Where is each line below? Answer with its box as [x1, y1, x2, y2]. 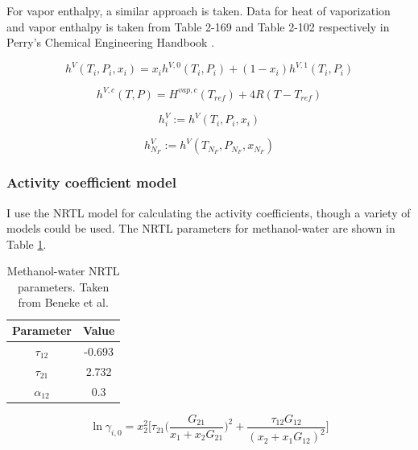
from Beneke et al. [18, 294, 109, 311]
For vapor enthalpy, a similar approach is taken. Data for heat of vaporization [6, 2, 391, 19]
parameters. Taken [18, 278, 110, 295]
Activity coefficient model [6, 172, 176, 192]
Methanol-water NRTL [6, 262, 120, 279]
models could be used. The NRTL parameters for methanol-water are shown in [6, 220, 395, 237]
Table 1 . [6, 235, 47, 252]
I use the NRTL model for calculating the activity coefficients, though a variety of [6, 204, 411, 221]
